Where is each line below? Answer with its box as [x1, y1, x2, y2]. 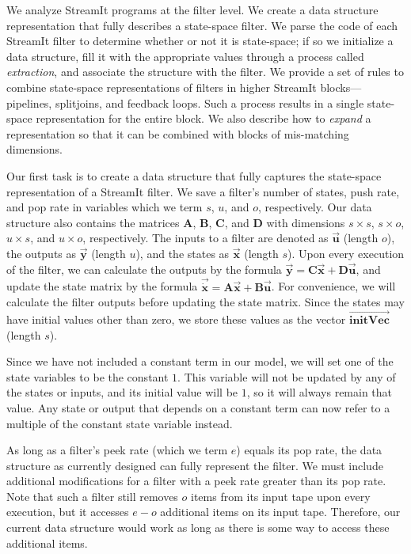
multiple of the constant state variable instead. [6, 415, 233, 431]
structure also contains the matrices [6, 214, 180, 230]
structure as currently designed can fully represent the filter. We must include [6, 457, 383, 473]
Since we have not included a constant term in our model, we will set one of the [6, 353, 394, 370]
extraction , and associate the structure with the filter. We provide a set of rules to [6, 63, 404, 80]
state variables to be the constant [6, 368, 169, 385]
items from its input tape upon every [191, 488, 371, 504]
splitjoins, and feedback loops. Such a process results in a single [55, 94, 364, 111]
